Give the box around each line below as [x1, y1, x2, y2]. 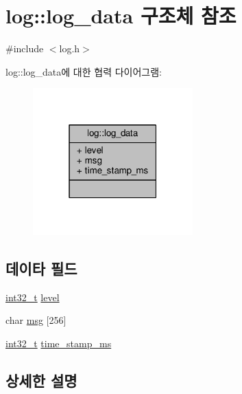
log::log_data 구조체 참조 [5, 1, 237, 30]
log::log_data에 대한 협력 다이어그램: [5, 64, 162, 78]
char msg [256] [5, 313, 66, 327]
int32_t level [5, 289, 60, 304]
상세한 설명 [5, 369, 77, 391]
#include [5, 41, 44, 56]
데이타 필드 [5, 257, 77, 278]
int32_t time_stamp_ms [5, 336, 112, 350]
